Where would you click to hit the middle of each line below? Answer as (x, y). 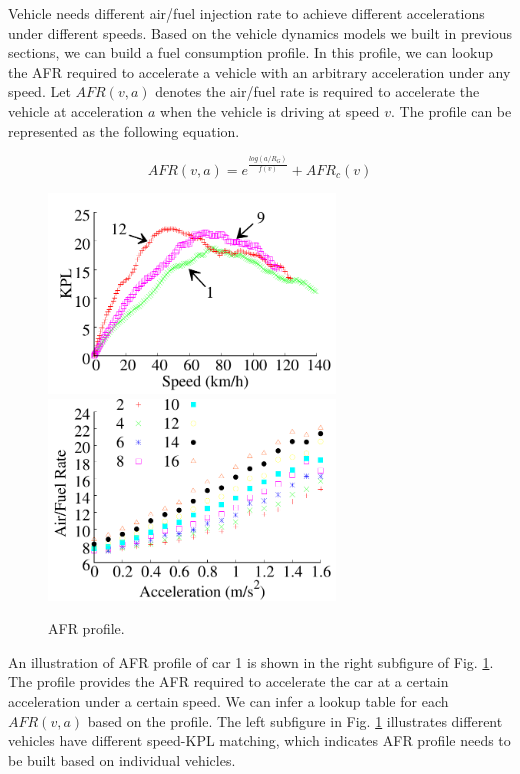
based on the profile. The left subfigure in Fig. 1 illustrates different (295, 720)
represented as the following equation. (124, 130)
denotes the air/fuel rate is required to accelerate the (317, 91)
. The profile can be (451, 110)
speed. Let (39, 91)
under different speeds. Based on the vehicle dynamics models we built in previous (260, 32)
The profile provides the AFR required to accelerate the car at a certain (228, 681)
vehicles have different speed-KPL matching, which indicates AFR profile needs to (259, 740)
